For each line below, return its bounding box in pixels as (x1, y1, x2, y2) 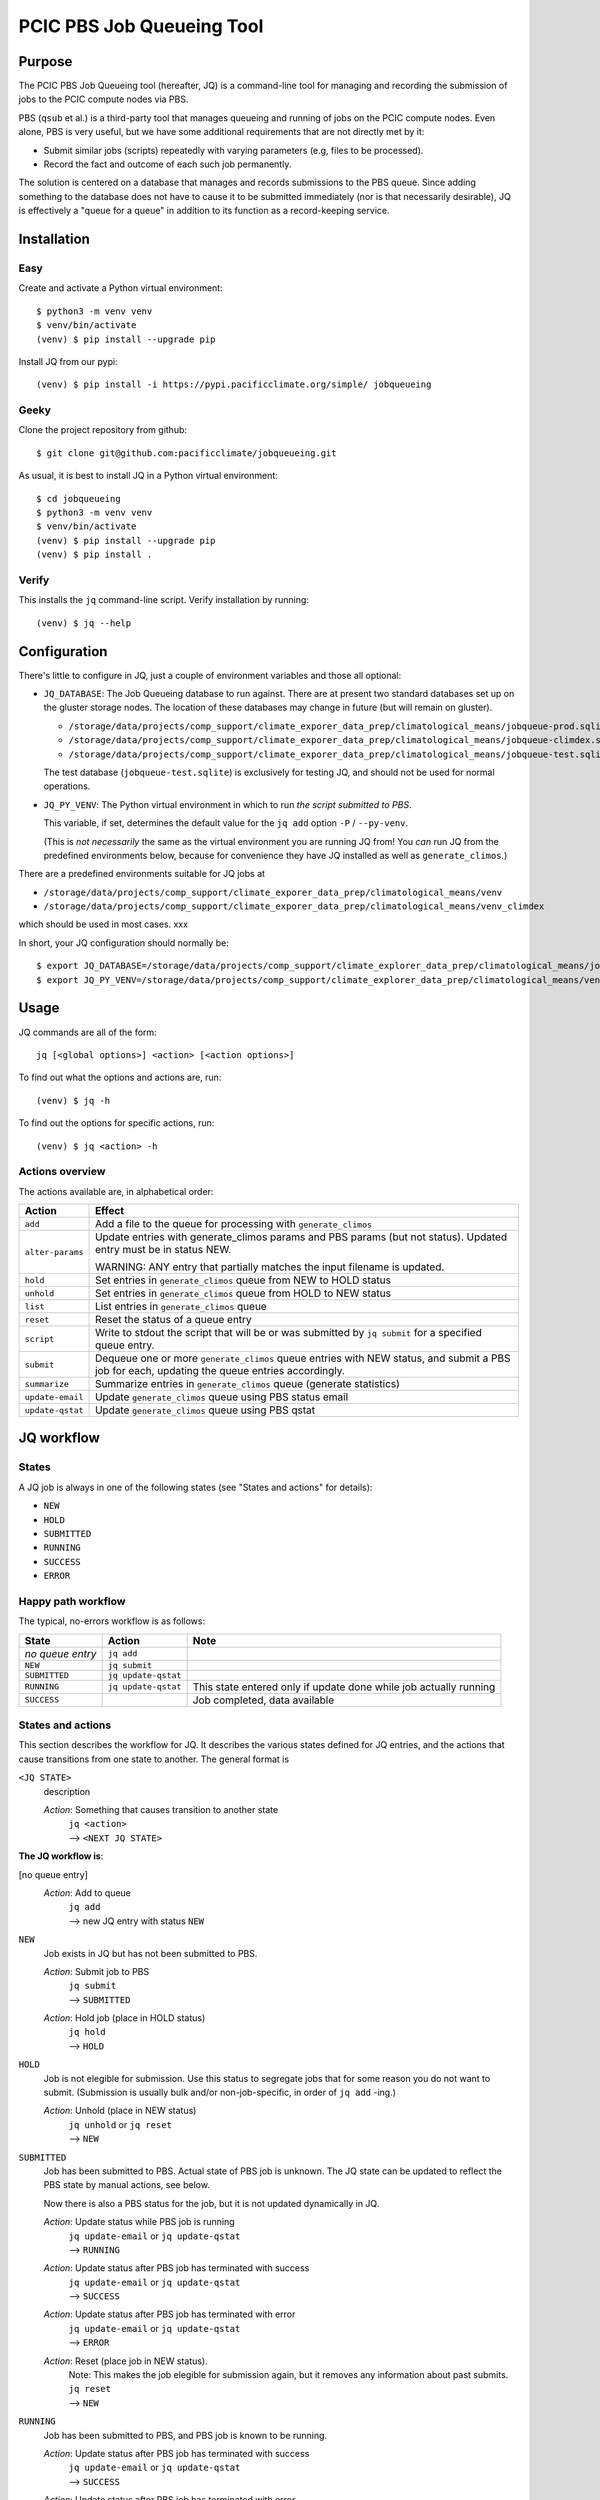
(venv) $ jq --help (36, 617, 132, 629)
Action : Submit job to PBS (43, 1965, 150, 1977)
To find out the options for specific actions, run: (18, 1117, 215, 1129)
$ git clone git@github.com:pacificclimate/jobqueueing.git (36, 447, 337, 459)
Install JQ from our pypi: (18, 355, 119, 367)
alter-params (24, 1246, 84, 1257)
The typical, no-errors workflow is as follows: (18, 1615, 205, 1627)
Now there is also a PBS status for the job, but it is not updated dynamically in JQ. (43, 2197, 380, 2209)
